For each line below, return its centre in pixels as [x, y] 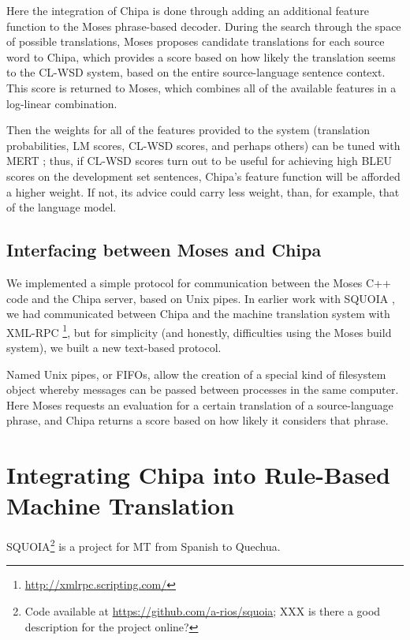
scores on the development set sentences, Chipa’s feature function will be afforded [203, 176]
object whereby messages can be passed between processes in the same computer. [203, 389]
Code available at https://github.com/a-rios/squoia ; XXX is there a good [203, 611]
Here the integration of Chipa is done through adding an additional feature [188, 10]
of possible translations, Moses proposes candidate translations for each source [196, 41]
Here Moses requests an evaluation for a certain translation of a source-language [200, 404]
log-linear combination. [62, 103]
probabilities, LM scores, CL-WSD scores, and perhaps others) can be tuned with [203, 145]
